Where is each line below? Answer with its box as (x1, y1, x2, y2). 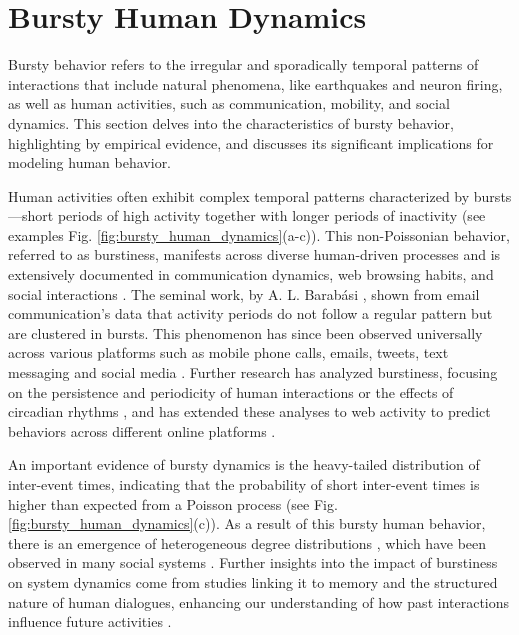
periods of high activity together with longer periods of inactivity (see (57, 205, 486, 226)
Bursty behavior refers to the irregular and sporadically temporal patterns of (8, 54, 479, 75)
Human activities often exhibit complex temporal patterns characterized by (8, 185, 470, 206)
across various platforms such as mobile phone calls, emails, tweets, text (8, 342, 449, 363)
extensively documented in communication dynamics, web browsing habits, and (8, 264, 494, 285)
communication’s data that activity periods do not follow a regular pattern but (8, 303, 493, 324)
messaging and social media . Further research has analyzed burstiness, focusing (8, 362, 498, 383)
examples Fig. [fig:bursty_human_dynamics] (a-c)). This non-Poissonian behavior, (8, 224, 510, 245)
